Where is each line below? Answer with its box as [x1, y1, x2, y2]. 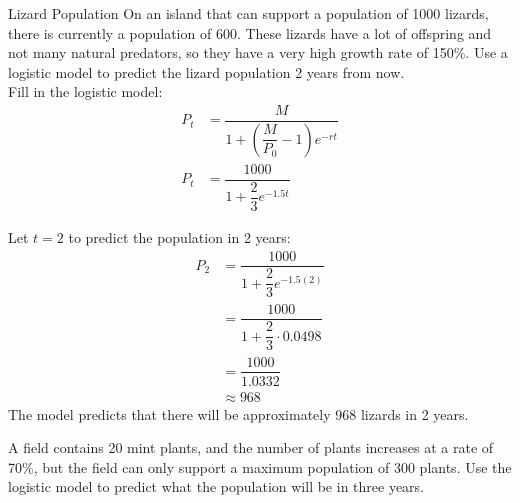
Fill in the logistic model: [8, 81, 163, 102]
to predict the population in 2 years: [68, 226, 291, 247]
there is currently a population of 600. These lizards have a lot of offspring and [8, 22, 492, 43]
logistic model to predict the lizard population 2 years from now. [8, 61, 405, 82]
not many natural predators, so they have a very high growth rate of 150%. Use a [8, 42, 508, 63]
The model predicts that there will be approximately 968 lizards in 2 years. [8, 403, 469, 424]
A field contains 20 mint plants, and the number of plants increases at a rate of [8, 437, 494, 458]
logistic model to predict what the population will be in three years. [8, 476, 425, 497]
